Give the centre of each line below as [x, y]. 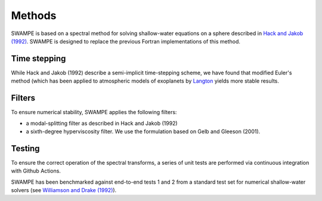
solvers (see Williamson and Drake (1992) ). [64, 190]
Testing [25, 148]
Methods [34, 15]
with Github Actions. [36, 171]
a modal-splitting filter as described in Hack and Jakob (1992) [102, 123]
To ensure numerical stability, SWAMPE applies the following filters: [94, 112]
